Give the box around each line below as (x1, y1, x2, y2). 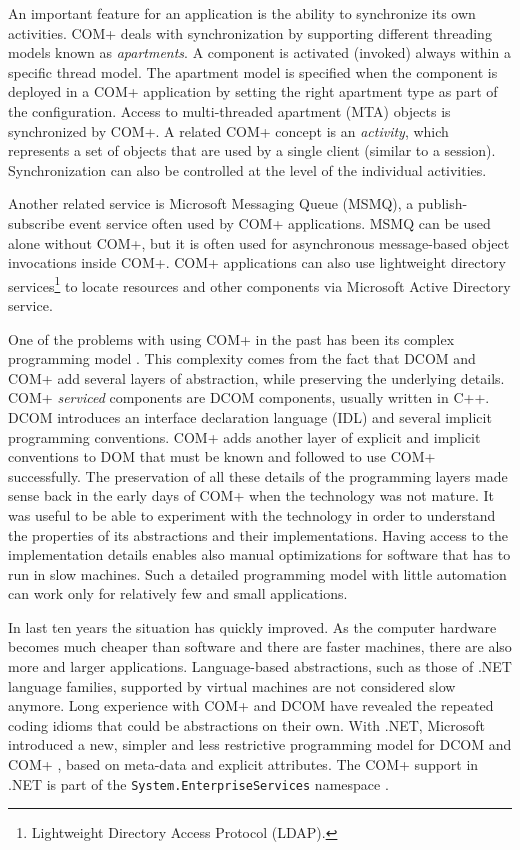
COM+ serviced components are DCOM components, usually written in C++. (8, 387, 490, 408)
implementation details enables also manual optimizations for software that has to (8, 544, 511, 565)
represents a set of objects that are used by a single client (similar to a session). (8, 140, 496, 161)
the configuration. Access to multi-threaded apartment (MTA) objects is (8, 100, 451, 121)
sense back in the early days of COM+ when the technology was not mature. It (8, 485, 495, 506)
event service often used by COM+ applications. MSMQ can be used (69, 212, 491, 233)
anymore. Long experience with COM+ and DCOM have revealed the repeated (8, 695, 494, 716)
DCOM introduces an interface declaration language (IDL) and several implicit (8, 406, 492, 427)
